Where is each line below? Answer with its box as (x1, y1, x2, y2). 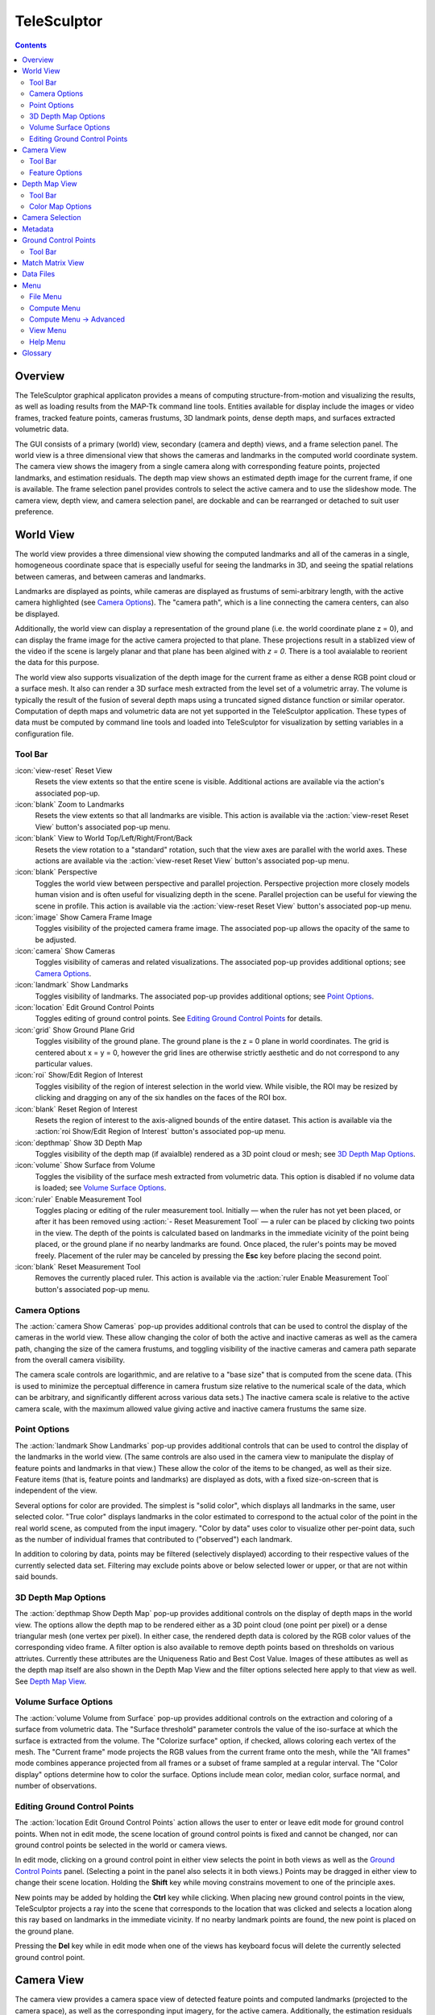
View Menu (29, 326, 67, 335)
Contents (14, 40, 48, 50)
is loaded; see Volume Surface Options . (35, 1183, 167, 1193)
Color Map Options (29, 201, 92, 211)
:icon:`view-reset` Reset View (14, 766, 113, 775)
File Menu (29, 292, 62, 301)
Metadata (22, 224, 54, 234)
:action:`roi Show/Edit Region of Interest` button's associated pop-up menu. (35, 1127, 286, 1136)
